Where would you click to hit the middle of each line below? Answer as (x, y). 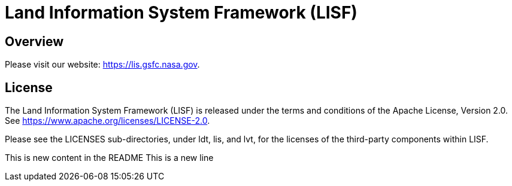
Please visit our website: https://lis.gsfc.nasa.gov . (102, 65)
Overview (34, 41)
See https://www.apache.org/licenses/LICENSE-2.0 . (107, 121)
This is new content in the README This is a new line (109, 158)
